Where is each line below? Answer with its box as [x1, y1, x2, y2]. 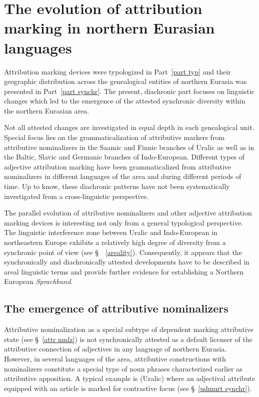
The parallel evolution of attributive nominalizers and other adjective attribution [4, 207, 252, 218]
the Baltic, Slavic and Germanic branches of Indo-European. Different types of [4, 151, 244, 162]
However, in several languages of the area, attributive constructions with [4, 353, 226, 363]
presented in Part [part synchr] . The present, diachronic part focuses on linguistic [4, 85, 255, 96]
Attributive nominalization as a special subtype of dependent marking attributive [4, 324, 253, 334]
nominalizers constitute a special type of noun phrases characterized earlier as [4, 363, 242, 373]
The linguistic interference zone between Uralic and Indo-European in [4, 227, 217, 237]
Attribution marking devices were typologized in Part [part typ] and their [4, 66, 231, 76]
